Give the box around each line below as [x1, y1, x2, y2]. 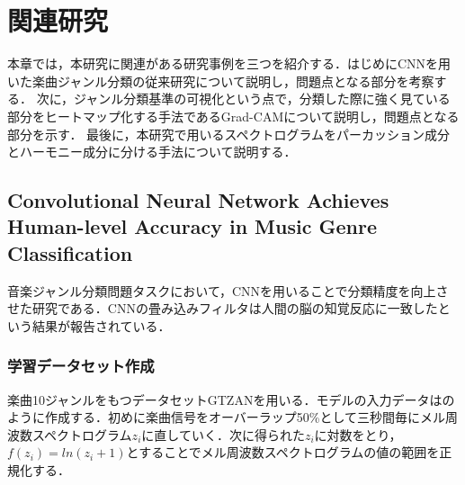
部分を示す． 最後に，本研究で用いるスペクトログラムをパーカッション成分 [7, 124, 450, 143]
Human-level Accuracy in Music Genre [7, 212, 377, 240]
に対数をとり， [314, 425, 402, 444]
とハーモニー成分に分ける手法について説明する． [7, 142, 297, 161]
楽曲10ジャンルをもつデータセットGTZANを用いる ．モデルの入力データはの [7, 390, 455, 409]
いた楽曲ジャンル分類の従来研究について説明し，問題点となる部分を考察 [7, 71, 434, 90]
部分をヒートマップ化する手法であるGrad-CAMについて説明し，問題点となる [7, 106, 460, 125]
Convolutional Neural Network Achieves [7, 186, 389, 214]
